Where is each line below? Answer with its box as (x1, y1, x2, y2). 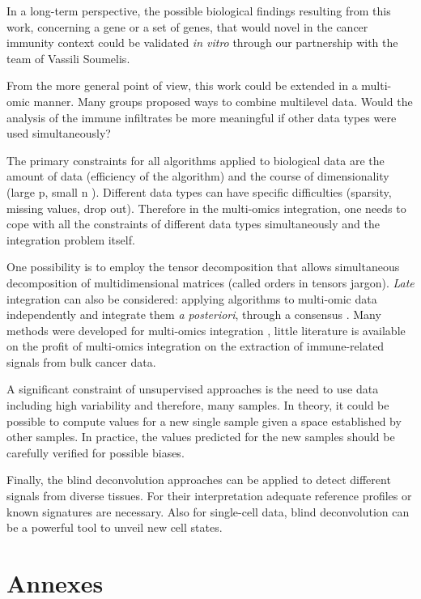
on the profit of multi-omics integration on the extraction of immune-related (6, 338, 385, 355)
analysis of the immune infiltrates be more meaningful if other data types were (6, 108, 397, 125)
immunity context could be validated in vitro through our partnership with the (6, 34, 398, 51)
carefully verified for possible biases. (6, 444, 185, 461)
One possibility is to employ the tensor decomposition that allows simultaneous (6, 258, 400, 275)
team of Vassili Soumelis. (6, 49, 130, 66)
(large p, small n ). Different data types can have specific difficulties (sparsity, (6, 183, 392, 200)
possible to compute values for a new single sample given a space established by (6, 412, 402, 429)
